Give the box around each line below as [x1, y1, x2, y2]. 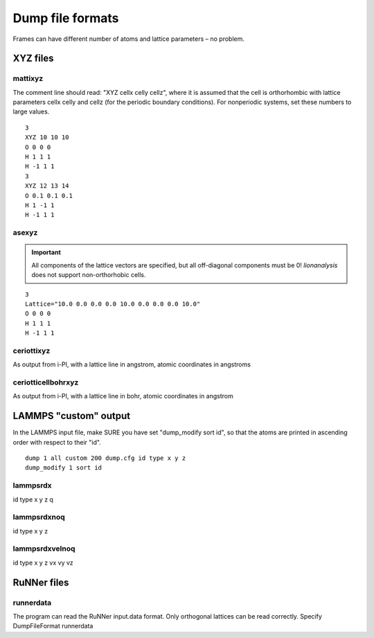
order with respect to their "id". [12, 438, 102, 446]
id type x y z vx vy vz [12, 558, 74, 567]
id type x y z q [12, 495, 53, 504]
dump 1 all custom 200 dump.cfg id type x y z [25, 454, 186, 462]
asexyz [12, 228, 38, 238]
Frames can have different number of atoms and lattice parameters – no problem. [12, 35, 245, 43]
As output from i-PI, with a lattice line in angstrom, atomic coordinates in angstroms [12, 360, 251, 369]
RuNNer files [12, 576, 69, 588]
